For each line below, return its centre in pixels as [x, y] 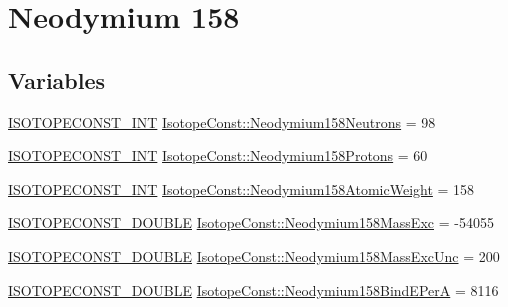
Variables [57, 79]
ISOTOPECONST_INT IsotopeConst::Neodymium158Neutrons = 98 [222, 121]
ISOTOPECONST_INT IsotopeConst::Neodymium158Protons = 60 [218, 155]
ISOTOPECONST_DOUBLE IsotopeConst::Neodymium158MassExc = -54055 [251, 222]
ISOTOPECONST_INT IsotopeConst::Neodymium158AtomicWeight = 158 [241, 188]
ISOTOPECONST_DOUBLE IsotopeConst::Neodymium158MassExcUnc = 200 [254, 255]
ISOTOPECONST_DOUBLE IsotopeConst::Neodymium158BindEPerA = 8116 [253, 289]
